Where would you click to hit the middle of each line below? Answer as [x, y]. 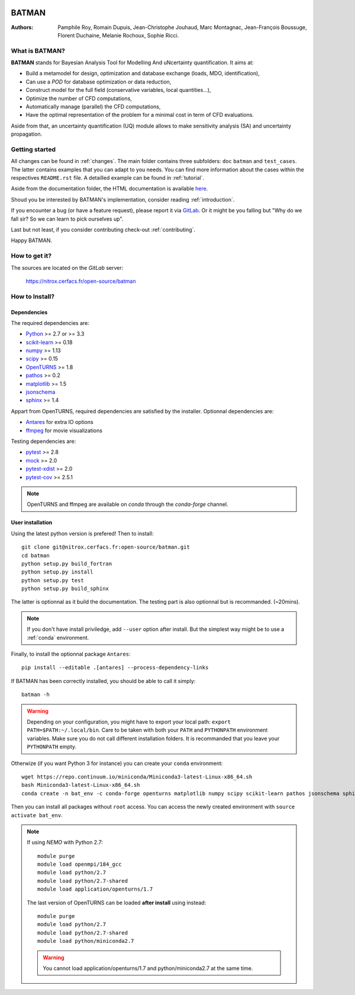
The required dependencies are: [50, 323]
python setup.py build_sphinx [65, 589]
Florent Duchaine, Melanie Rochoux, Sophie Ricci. [118, 35]
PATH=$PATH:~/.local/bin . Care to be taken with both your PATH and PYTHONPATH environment [147, 730]
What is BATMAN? [38, 50]
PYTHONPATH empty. [52, 747]
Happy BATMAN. [32, 241]
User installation [32, 522]
